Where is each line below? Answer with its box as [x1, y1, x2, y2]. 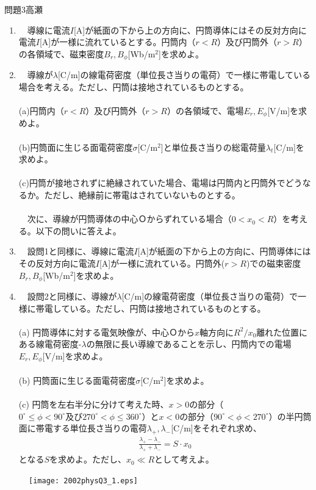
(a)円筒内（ [18, 104, 64, 117]
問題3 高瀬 [4, 3, 43, 15]
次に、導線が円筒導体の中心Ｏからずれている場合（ [27, 212, 232, 225]
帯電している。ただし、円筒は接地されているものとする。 [35, 301, 266, 314]
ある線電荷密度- [18, 337, 82, 350]
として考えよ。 [154, 453, 214, 466]
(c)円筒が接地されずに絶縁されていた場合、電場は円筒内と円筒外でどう [18, 176, 303, 189]
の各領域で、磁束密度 [18, 47, 104, 60]
